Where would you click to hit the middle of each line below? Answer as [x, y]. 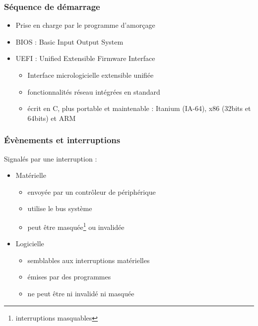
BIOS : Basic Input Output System [69, 41]
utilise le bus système [60, 208]
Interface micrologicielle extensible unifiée [91, 75]
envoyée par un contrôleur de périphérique [92, 191]
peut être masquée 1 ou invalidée [76, 226]
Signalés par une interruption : [51, 158]
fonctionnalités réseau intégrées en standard [94, 91]
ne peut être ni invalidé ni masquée [81, 293]
